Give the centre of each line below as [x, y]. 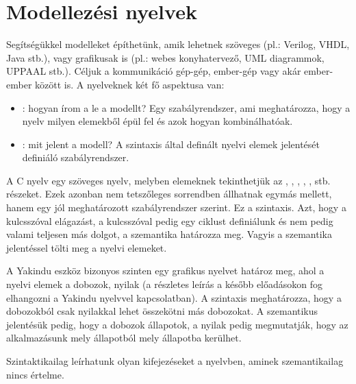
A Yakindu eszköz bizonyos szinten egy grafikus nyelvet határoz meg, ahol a [165, 271]
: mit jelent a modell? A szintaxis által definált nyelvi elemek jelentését [171, 144]
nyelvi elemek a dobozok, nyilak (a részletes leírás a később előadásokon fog [165, 284]
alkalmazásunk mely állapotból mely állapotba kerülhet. [124, 338]
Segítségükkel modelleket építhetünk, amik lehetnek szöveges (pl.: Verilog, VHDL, [178, 44]
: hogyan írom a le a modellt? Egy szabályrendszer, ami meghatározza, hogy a [186, 107]
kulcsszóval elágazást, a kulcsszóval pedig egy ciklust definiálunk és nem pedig [170, 220]
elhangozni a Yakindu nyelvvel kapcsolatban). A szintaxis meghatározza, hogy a [174, 297]
